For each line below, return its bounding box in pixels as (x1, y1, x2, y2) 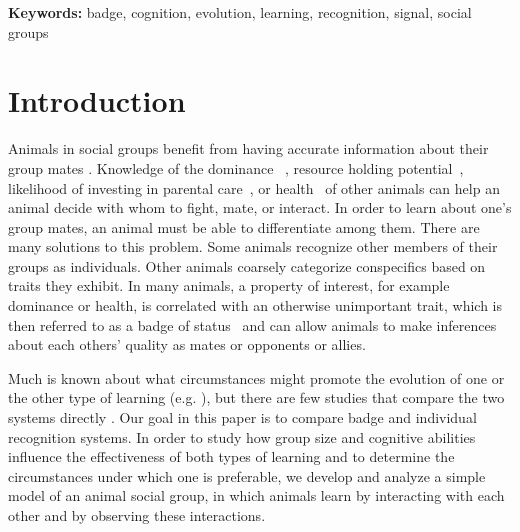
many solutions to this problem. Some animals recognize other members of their (8, 236, 498, 257)
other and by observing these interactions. (8, 505, 266, 525)
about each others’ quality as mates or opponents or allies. (8, 334, 366, 355)
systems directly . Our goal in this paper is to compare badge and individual (8, 407, 477, 428)
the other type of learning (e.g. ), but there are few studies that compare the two (8, 387, 505, 408)
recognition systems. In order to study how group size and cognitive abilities (8, 426, 476, 447)
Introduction (8, 80, 186, 121)
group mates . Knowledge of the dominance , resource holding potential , (8, 157, 464, 178)
